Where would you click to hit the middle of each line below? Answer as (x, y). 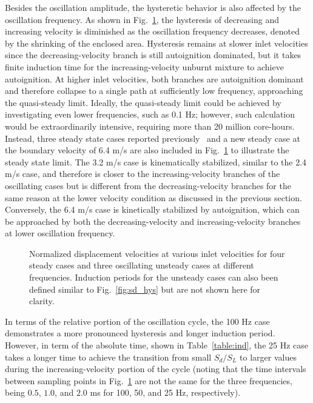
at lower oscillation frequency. (60, 233)
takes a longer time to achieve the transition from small (108, 357)
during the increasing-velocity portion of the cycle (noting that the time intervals (156, 369)
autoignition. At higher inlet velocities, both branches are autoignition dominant (154, 78)
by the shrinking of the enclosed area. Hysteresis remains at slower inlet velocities (156, 43)
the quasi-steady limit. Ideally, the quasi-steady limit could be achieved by (143, 102)
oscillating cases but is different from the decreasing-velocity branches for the (148, 185)
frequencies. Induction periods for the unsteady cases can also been (154, 277)
